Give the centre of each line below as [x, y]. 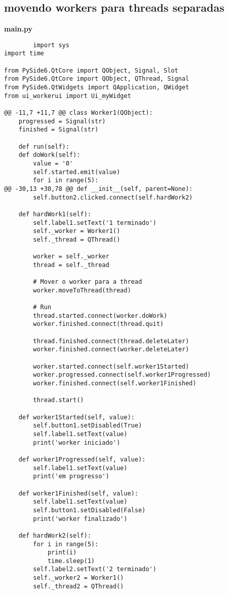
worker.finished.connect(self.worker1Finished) [115, 384]
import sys [51, 45]
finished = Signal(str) [59, 130]
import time [24, 54]
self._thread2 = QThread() [79, 586]
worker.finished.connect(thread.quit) [98, 324]
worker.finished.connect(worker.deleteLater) [111, 350]
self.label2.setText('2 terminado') [95, 569]
